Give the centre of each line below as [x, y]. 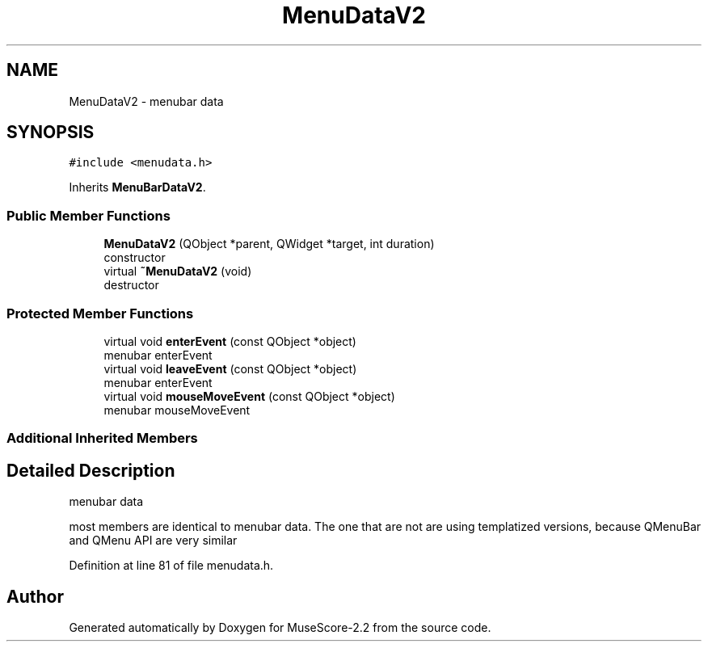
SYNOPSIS [51, 133]
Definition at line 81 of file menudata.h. [171, 566]
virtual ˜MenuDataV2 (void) [178, 271]
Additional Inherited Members [102, 438]
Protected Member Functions [100, 313]
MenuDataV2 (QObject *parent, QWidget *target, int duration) [269, 244]
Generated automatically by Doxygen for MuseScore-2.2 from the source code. [280, 627]
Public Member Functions [88, 215]
